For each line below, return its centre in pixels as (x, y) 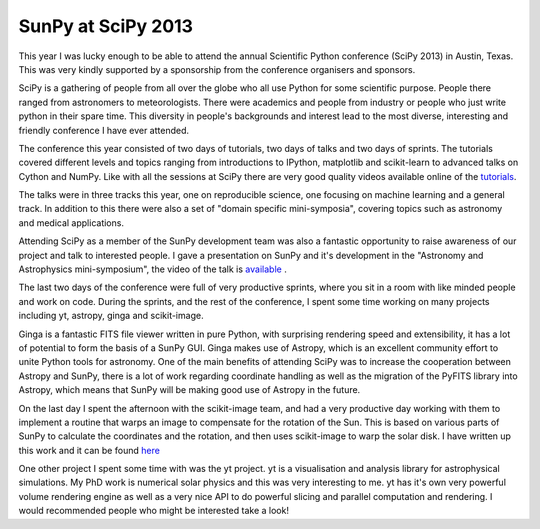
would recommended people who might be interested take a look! (154, 511)
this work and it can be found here (89, 450)
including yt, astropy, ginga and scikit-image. (111, 316)
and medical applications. (71, 222)
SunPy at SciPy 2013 (106, 26)
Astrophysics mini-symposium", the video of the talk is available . (152, 269)
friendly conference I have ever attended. (104, 130)
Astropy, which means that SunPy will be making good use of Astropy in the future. (189, 390)
